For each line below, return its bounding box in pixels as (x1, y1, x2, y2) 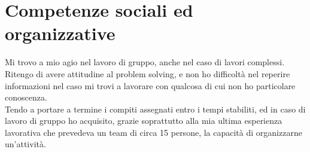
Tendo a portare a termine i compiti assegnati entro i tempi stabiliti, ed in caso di (5, 102, 306, 115)
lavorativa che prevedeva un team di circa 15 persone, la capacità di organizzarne (5, 126, 302, 138)
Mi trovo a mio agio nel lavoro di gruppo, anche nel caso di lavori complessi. (5, 56, 285, 68)
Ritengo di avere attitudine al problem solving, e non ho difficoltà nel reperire (5, 67, 290, 80)
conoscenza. (5, 91, 47, 104)
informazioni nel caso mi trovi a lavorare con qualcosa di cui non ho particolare (5, 79, 296, 92)
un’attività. (5, 138, 46, 150)
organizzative (5, 21, 116, 45)
